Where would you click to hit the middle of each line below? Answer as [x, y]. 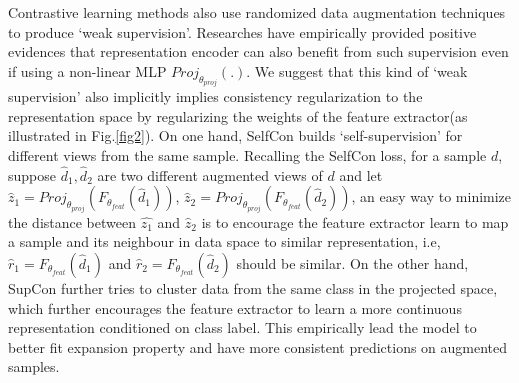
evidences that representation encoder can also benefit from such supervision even [258, 51]
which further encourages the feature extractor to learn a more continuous [235, 307]
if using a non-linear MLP [87, 70]
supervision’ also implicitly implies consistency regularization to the [215, 96]
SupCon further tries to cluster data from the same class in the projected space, [253, 288]
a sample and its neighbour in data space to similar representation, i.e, [224, 241]
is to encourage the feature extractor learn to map [355, 221]
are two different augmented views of [210, 174]
